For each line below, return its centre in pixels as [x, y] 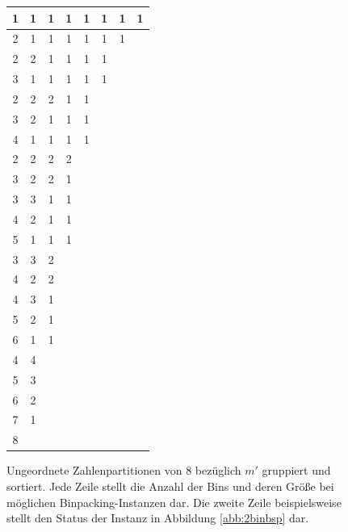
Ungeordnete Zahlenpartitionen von [94, 470]
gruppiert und [296, 470]
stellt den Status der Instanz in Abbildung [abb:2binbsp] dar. [158, 518]
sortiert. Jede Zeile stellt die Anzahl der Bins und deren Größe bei [170, 486]
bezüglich [218, 470]
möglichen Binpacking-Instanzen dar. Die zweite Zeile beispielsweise [174, 502]
